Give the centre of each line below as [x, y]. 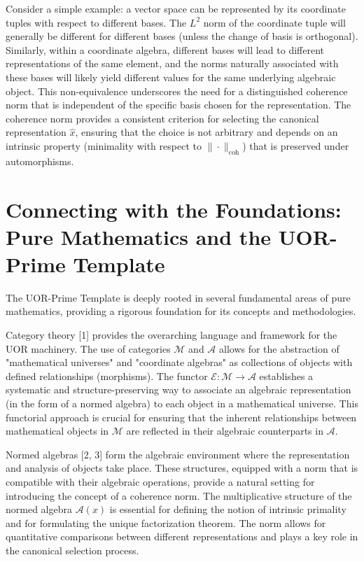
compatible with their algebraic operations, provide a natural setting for [160, 481]
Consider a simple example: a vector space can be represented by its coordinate [176, 8]
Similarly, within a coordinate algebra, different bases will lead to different [165, 49]
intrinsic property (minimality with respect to [104, 145]
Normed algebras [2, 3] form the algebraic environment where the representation [178, 454]
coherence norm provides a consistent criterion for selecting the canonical [162, 118]
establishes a [286, 375]
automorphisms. [40, 161]
